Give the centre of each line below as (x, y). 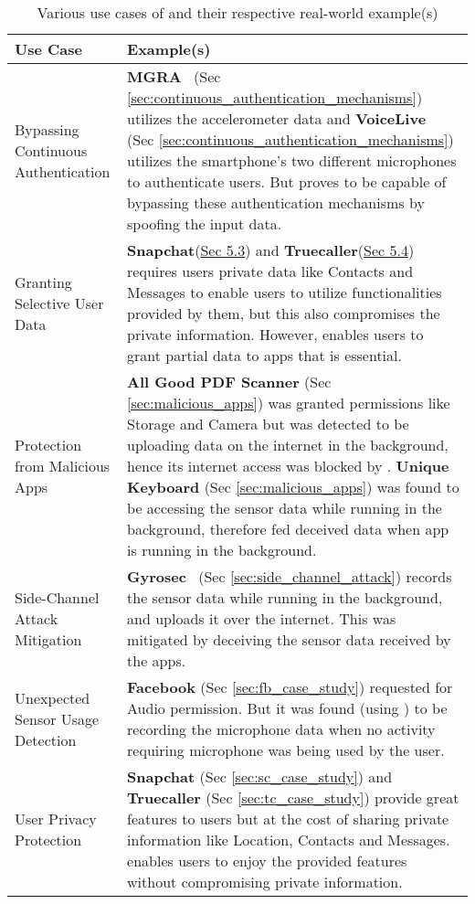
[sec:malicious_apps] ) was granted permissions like (289, 403)
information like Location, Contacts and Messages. (289, 840)
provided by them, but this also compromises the (284, 313)
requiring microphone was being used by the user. (286, 750)
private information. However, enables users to (275, 334)
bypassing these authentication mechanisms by (276, 202)
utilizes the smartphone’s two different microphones (292, 160)
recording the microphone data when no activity (281, 729)
